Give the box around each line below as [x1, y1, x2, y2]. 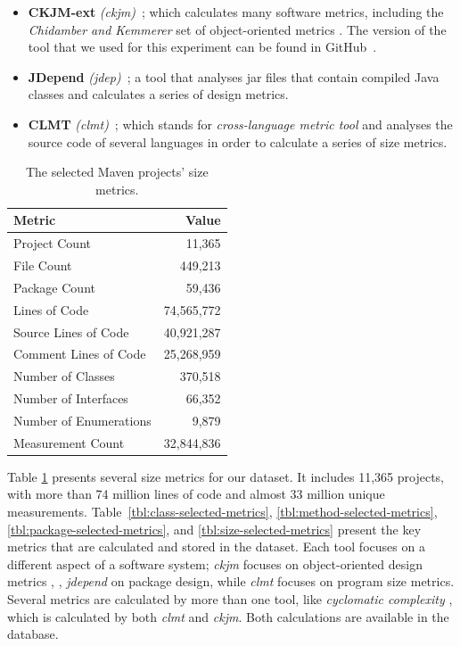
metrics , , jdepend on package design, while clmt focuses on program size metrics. [7, 572, 455, 591]
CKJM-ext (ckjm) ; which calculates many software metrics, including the [28, 3, 444, 21]
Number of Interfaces [13, 389, 128, 408]
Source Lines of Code [13, 322, 129, 341]
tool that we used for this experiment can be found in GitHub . [28, 37, 377, 56]
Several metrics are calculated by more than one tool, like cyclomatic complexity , [7, 590, 453, 609]
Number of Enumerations [13, 410, 152, 429]
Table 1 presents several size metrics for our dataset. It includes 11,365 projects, [7, 467, 445, 485]
